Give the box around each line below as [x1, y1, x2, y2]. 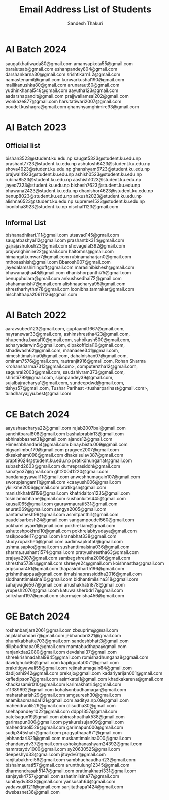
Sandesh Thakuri [67, 20, 103, 26]
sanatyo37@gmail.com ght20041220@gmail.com [5, 469, 109, 475]
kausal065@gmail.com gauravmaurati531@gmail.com [5, 501, 118, 507]
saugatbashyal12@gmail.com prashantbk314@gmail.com [5, 237, 124, 243]
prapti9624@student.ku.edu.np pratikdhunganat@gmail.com [5, 457, 132, 464]
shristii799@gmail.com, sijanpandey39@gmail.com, [5, 375, 114, 381]
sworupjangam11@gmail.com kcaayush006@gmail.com [5, 479, 121, 485]
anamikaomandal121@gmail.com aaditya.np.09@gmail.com [5, 697, 129, 703]
